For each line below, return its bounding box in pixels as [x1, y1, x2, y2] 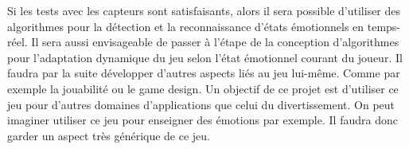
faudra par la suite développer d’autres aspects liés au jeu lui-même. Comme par [7, 65, 400, 81]
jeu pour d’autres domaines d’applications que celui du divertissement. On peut [7, 96, 395, 112]
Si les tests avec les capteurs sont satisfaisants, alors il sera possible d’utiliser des [7, 2, 401, 18]
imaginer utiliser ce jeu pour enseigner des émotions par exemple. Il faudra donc [7, 112, 398, 128]
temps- [367, 18, 401, 34]
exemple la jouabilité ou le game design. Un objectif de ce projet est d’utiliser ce [7, 80, 399, 96]
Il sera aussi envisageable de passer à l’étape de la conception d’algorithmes [31, 33, 399, 50]
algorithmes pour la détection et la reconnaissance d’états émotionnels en [7, 18, 364, 34]
